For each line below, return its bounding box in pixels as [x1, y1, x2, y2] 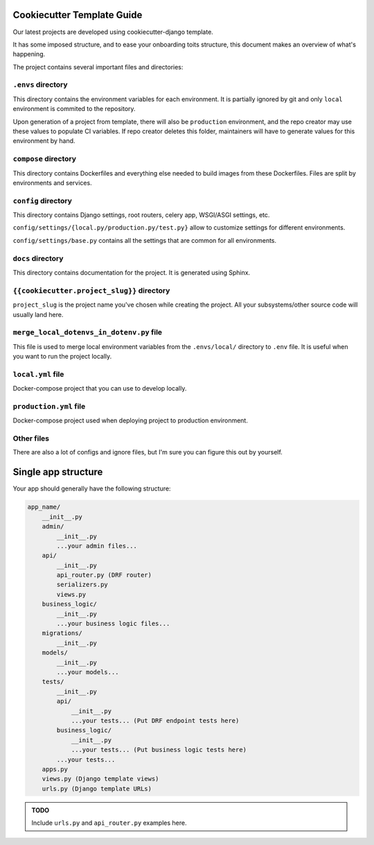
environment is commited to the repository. [12, 105, 136, 113]
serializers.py [56, 581, 109, 589]
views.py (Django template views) [42, 775, 159, 783]
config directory [12, 196, 72, 205]
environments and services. [12, 178, 93, 187]
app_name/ [27, 503, 61, 511]
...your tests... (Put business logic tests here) [71, 746, 247, 754]
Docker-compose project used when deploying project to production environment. [12, 416, 249, 425]
